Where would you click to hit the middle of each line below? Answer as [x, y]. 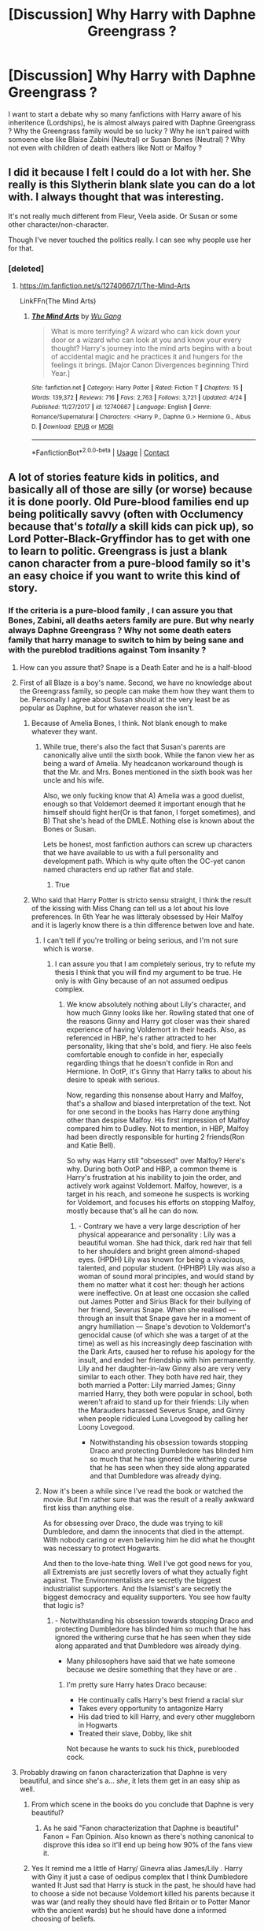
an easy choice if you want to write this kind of [125, 576]
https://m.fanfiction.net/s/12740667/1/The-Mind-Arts [105, 286]
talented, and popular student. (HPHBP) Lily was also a [167, 1267]
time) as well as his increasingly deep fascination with [165, 1343]
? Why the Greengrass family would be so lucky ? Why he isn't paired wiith [129, 131]
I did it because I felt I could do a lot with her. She [130, 172]
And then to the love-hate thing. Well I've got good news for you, [148, 1563]
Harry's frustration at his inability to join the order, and [154, 1177]
